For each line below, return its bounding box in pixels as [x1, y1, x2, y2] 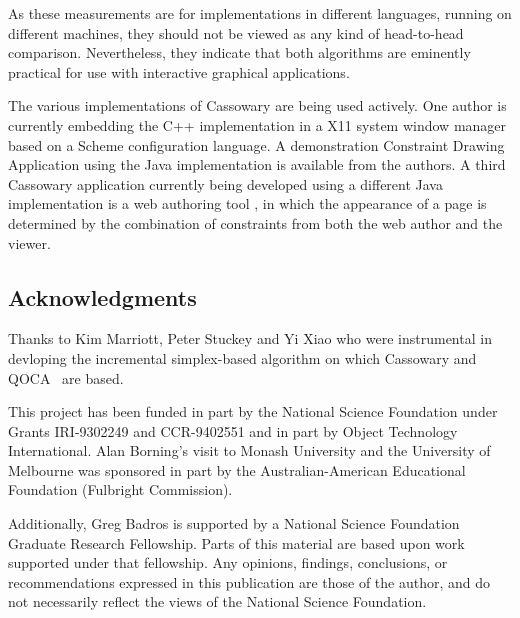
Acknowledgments [8, 281, 197, 312]
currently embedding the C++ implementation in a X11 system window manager [8, 114, 507, 135]
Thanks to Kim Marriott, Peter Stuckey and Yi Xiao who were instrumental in [8, 328, 492, 349]
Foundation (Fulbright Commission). [8, 479, 233, 500]
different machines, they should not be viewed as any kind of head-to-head [8, 22, 464, 43]
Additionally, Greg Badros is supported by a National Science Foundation [8, 513, 460, 534]
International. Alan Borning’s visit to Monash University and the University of [8, 440, 491, 461]
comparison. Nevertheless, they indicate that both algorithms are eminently [8, 42, 471, 63]
